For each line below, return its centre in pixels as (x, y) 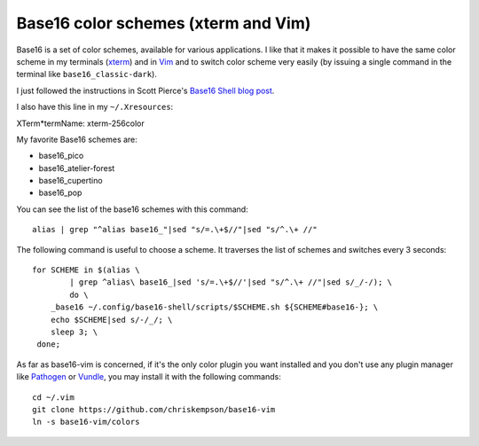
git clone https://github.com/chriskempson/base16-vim (154, 409)
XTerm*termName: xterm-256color (81, 123)
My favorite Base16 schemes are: (77, 139)
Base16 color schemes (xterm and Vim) (164, 23)
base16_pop (60, 193)
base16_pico (61, 156)
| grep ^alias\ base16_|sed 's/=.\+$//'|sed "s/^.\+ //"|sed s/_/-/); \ (231, 282)
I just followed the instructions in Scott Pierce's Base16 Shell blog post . (145, 90)
